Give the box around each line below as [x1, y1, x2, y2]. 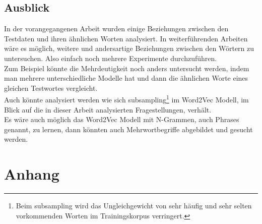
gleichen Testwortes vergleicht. [4, 82, 98, 93]
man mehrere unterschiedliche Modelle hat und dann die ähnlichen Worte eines [4, 73, 248, 83]
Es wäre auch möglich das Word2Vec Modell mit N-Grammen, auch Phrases [4, 114, 239, 125]
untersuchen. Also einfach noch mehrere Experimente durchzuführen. [4, 52, 217, 63]
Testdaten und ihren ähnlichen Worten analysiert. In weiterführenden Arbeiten [4, 33, 248, 43]
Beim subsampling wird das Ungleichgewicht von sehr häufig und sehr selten [16, 200, 252, 211]
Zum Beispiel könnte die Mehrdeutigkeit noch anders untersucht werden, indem [4, 63, 249, 73]
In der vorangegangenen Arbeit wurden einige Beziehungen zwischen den [4, 23, 229, 34]
